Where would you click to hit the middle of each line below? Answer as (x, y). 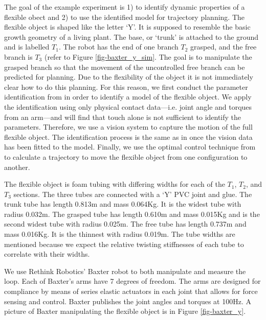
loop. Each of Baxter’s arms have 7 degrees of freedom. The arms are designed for (132, 281)
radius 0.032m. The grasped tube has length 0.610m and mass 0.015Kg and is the (132, 214)
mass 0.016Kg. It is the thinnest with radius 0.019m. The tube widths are (120, 234)
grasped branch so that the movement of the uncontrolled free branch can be (125, 67)
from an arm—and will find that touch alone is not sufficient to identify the (123, 117)
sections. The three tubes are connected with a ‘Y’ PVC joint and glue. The (133, 194)
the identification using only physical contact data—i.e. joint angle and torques (128, 106)
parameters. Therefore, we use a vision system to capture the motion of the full (128, 127)
